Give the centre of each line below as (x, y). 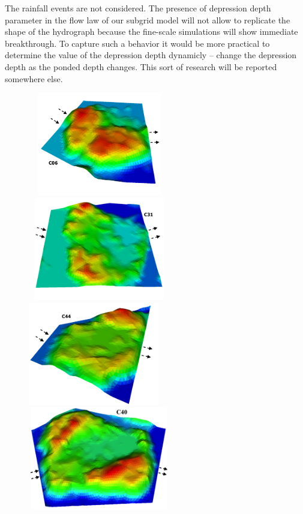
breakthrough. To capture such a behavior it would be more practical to (137, 43)
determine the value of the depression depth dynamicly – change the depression (151, 55)
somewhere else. (34, 78)
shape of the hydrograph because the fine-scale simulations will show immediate (151, 31)
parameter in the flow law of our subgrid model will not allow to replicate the (148, 19)
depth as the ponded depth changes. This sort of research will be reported (141, 66)
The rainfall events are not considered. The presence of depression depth (138, 8)
